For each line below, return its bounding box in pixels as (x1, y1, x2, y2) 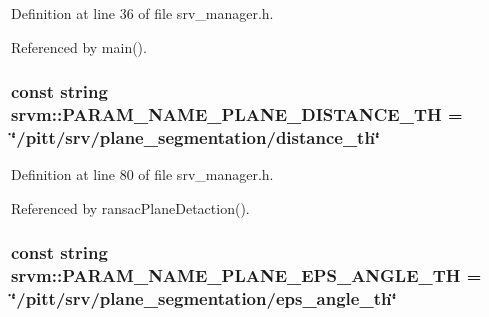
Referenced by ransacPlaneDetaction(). (11, 197, 250, 218)
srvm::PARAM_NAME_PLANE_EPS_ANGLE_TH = (11, 263, 482, 288)
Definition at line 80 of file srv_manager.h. (11, 164, 274, 185)
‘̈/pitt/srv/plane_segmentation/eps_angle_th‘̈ (11, 286, 397, 311)
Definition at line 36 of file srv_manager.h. (11, 3, 274, 23)
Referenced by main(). (11, 36, 147, 57)
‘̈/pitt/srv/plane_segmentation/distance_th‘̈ (11, 124, 381, 149)
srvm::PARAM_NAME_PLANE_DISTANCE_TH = (11, 102, 463, 127)
